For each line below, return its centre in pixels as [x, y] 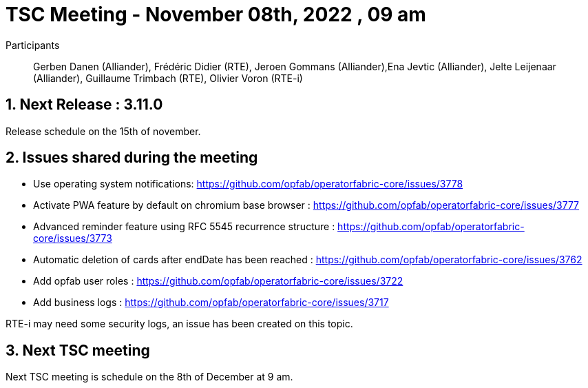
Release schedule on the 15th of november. [103, 131]
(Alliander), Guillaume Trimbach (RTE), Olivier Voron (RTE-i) [168, 78]
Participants [33, 45]
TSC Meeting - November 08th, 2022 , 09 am [216, 14]
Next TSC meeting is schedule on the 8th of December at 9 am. [149, 377]
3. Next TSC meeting [78, 350]
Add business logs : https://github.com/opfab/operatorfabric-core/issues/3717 [211, 303]
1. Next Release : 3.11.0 [84, 105]
